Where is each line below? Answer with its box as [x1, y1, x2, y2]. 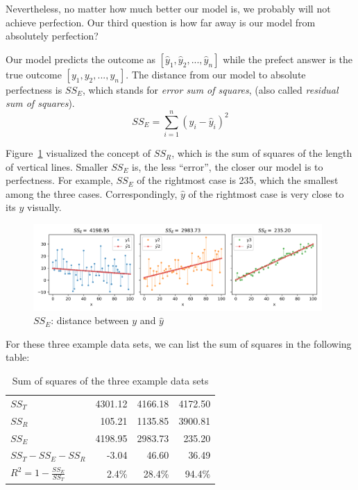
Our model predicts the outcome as [6, 51, 156, 66]
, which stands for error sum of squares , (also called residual [83, 82, 339, 96]
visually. [27, 200, 62, 214]
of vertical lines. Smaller [6, 159, 108, 174]
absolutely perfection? [6, 28, 99, 43]
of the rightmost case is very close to [188, 186, 344, 201]
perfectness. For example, [6, 173, 113, 187]
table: [6, 350, 30, 364]
